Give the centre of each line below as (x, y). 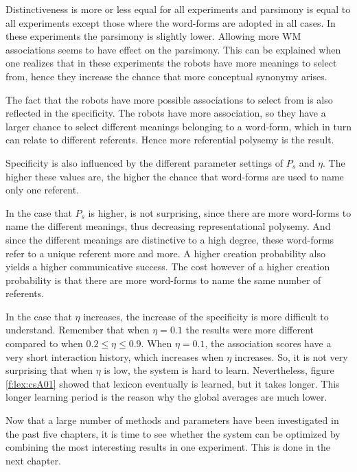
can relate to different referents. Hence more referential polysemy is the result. (170, 140)
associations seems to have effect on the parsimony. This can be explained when (173, 49)
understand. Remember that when (78, 330)
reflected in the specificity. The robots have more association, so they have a (166, 113)
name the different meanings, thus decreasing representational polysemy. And (168, 226)
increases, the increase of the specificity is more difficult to (206, 316)
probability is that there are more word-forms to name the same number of (163, 280)
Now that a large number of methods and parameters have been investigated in (172, 420)
